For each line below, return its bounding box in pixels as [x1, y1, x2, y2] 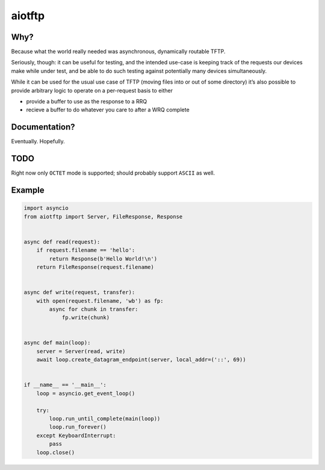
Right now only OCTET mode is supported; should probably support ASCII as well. [11, 169, 215, 177]
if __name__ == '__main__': [23, 382, 107, 388]
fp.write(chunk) [61, 314, 110, 321]
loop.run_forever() [49, 424, 107, 430]
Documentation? [11, 122, 75, 132]
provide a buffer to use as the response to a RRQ [26, 98, 147, 105]
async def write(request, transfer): [23, 289, 135, 296]
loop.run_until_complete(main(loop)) [49, 415, 161, 422]
